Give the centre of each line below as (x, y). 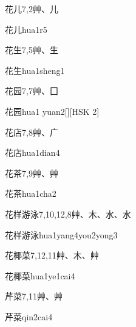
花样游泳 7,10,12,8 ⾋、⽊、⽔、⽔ (68, 214)
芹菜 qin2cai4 (29, 316)
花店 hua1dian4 (32, 152)
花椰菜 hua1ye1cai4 (40, 275)
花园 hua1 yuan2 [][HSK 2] (52, 111)
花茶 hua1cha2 (31, 193)
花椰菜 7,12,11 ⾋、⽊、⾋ (52, 255)
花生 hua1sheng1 (35, 70)
